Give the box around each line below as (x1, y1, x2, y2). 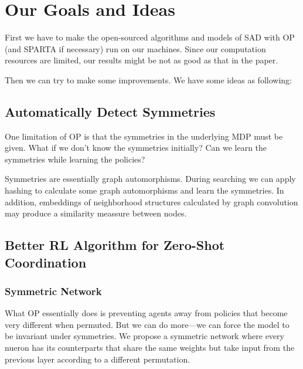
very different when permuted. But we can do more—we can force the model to (5, 318, 290, 330)
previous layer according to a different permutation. (5, 353, 190, 365)
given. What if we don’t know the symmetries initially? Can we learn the (5, 141, 267, 154)
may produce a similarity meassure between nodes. (5, 207, 187, 219)
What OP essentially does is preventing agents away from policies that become (5, 307, 288, 319)
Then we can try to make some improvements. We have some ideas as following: (5, 73, 292, 86)
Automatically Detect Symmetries (5, 102, 216, 120)
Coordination (5, 253, 87, 271)
